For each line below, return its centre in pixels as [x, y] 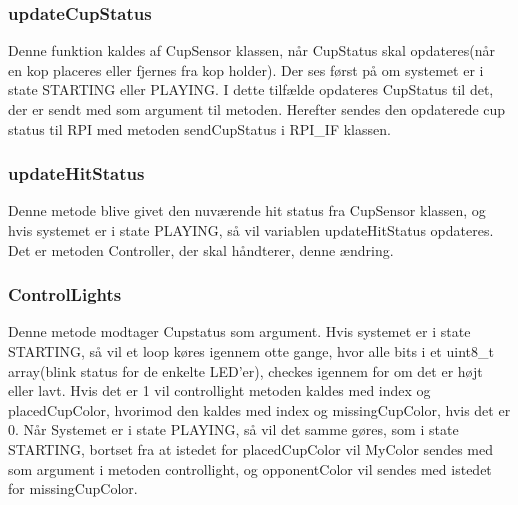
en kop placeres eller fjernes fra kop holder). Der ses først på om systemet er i [246, 69]
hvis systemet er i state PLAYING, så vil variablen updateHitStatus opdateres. [251, 230]
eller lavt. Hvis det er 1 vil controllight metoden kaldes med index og [219, 390]
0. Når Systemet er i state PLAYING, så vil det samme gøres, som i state [233, 429]
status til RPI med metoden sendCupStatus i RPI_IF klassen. [199, 128]
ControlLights [65, 294]
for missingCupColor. [73, 488]
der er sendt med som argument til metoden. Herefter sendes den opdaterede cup [257, 109]
